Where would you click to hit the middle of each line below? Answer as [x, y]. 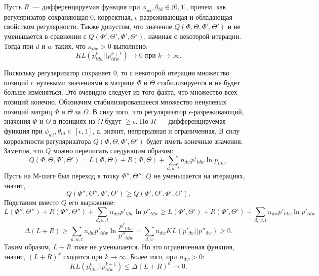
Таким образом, [27, 246]
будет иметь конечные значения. [195, 141]
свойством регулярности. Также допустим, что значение [88, 26]
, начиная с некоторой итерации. [193, 36]
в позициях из [74, 121]
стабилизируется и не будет [199, 82]
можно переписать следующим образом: [113, 151]
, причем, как [206, 6]
